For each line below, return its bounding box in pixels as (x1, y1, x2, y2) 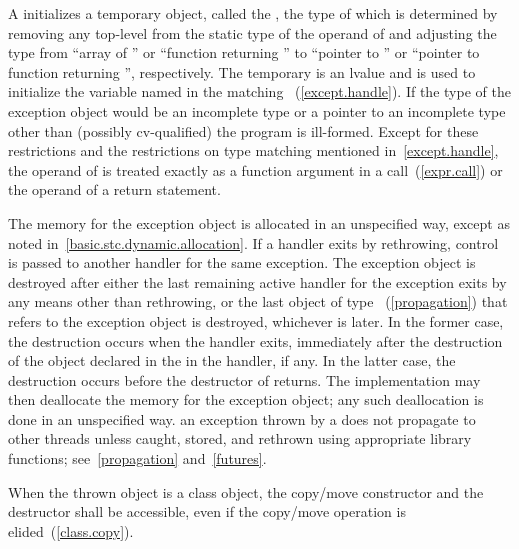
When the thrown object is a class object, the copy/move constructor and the (8, 481, 484, 502)
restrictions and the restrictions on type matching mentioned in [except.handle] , (8, 140, 499, 161)
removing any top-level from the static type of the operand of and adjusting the (8, 22, 497, 43)
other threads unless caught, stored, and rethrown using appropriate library (8, 428, 472, 449)
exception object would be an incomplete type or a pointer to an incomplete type (8, 100, 506, 121)
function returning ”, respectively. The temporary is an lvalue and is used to (8, 61, 476, 82)
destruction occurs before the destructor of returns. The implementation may (8, 369, 481, 390)
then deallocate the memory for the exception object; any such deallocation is (8, 389, 484, 410)
